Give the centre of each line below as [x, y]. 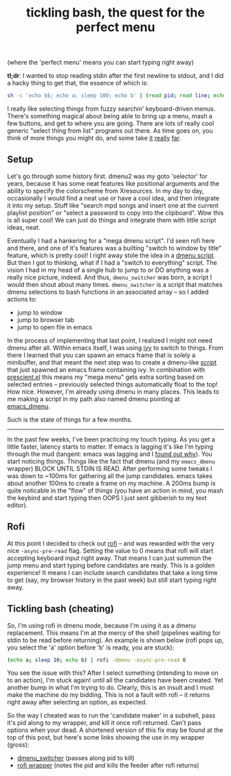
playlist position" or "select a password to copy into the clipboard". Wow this [115, 213]
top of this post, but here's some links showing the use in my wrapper [106, 737]
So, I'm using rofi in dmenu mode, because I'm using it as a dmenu [101, 625]
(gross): [18, 745]
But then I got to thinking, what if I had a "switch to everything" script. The [112, 262]
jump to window [40, 312]
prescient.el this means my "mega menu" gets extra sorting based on [106, 377]
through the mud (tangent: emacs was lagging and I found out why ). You [110, 454]
